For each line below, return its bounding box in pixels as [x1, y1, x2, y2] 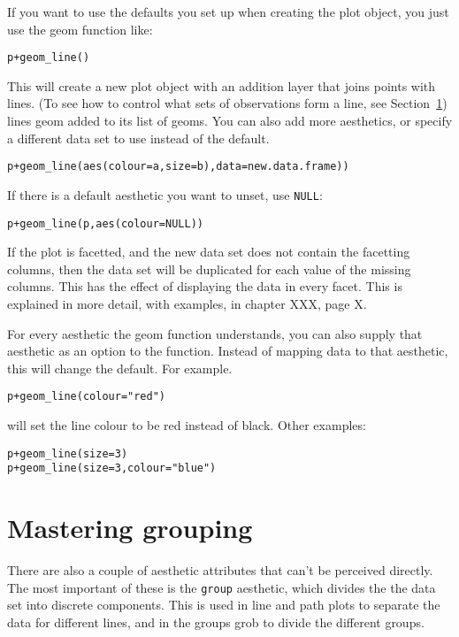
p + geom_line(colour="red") [7, 390, 165, 403]
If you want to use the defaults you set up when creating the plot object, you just [7, 3, 449, 20]
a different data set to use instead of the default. [7, 128, 270, 147]
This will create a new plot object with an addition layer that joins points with [7, 76, 436, 95]
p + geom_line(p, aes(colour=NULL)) [7, 217, 203, 230]
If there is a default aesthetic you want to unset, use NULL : [7, 185, 323, 203]
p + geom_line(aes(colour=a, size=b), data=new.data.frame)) [7, 160, 349, 173]
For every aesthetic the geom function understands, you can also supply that [7, 324, 423, 342]
